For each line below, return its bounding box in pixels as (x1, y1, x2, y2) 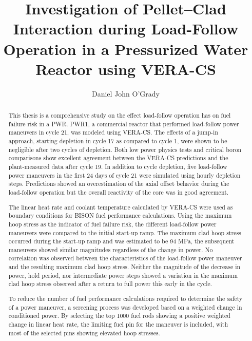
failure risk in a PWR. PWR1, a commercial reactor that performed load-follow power (8, 119, 239, 128)
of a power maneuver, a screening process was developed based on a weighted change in (8, 302, 242, 311)
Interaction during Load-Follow (13, 18, 239, 39)
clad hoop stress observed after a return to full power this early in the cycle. (8, 279, 212, 288)
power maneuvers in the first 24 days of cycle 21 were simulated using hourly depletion (8, 170, 241, 179)
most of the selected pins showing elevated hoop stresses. (8, 328, 160, 337)
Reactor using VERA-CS (35, 58, 216, 79)
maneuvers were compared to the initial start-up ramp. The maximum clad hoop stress (8, 228, 241, 237)
